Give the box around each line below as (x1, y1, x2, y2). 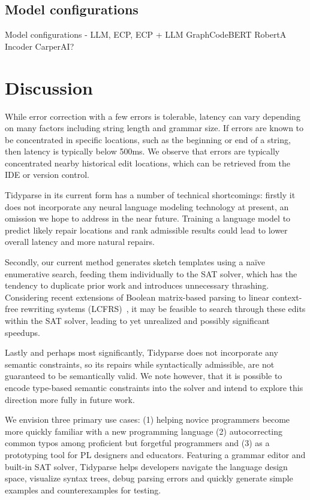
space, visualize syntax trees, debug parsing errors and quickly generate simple (5, 472, 293, 484)
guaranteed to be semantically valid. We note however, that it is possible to (5, 369, 282, 382)
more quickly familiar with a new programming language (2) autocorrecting (5, 425, 283, 437)
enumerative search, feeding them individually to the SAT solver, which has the (5, 267, 297, 280)
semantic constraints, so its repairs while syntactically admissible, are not (5, 357, 275, 370)
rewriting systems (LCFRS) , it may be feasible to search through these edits (20, 302, 306, 315)
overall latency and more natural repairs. (5, 235, 155, 248)
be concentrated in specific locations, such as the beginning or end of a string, (5, 133, 291, 146)
